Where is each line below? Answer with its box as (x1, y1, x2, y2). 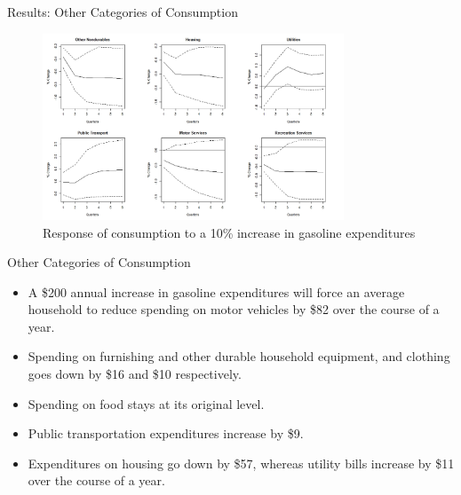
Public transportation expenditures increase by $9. (28, 424, 304, 443)
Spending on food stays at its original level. (28, 394, 265, 412)
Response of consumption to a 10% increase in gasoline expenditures (43, 223, 416, 241)
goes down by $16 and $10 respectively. (28, 365, 242, 383)
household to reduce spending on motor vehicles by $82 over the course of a (28, 300, 440, 318)
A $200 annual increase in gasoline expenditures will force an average (28, 282, 405, 301)
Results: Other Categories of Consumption (7, 3, 238, 20)
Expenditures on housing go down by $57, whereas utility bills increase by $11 (28, 453, 455, 472)
